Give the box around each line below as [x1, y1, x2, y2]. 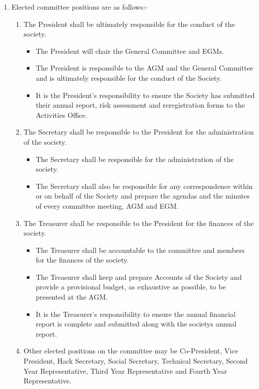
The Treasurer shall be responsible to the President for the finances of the [23, 217, 254, 228]
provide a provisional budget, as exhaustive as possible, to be [36, 281, 226, 292]
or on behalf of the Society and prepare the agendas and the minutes [36, 190, 250, 201]
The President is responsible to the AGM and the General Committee [36, 62, 253, 73]
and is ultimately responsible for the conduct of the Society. [36, 72, 222, 83]
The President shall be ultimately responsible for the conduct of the [23, 18, 235, 29]
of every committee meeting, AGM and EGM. [36, 200, 179, 211]
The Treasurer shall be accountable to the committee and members [36, 244, 245, 255]
